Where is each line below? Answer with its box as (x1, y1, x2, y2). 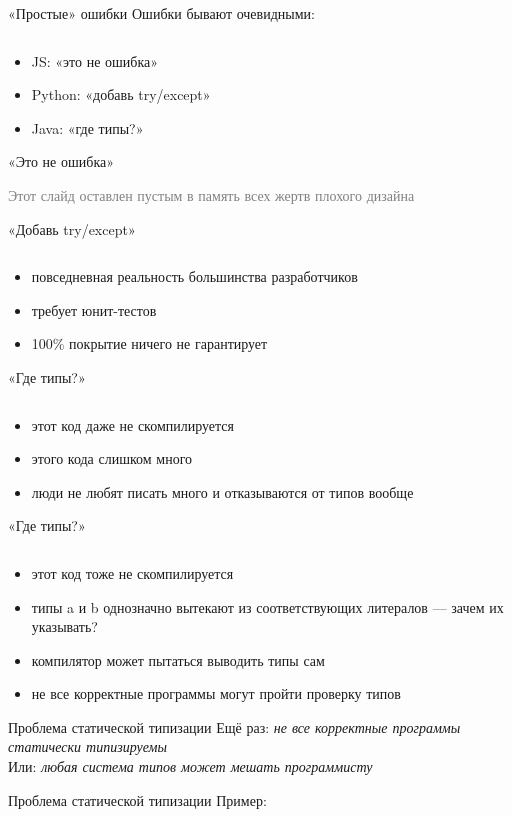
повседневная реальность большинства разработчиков (31, 266, 358, 287)
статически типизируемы (8, 736, 167, 757)
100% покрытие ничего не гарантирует (31, 333, 268, 354)
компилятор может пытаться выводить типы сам (31, 649, 325, 670)
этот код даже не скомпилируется (31, 414, 235, 435)
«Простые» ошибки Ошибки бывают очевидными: (8, 3, 315, 23)
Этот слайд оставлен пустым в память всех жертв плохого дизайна (8, 184, 415, 205)
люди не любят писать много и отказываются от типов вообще (31, 481, 414, 502)
